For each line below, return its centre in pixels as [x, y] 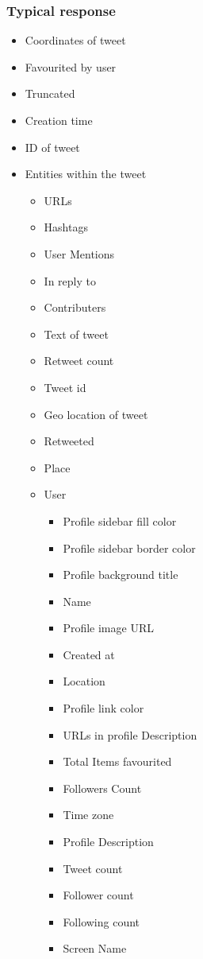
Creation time [59, 120]
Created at [89, 654]
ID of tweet [52, 147]
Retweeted [69, 441]
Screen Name [95, 948]
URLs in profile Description [130, 734]
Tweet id [65, 387]
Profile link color [103, 708]
